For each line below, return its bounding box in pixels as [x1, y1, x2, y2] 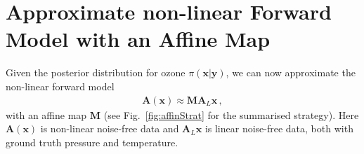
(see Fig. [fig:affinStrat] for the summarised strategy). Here [103, 107, 359, 122]
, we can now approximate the [226, 65, 356, 80]
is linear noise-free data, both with [204, 121, 353, 136]
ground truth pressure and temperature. [6, 134, 178, 149]
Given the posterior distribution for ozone [6, 65, 186, 80]
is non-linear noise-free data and [40, 121, 179, 136]
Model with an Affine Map [6, 24, 271, 53]
